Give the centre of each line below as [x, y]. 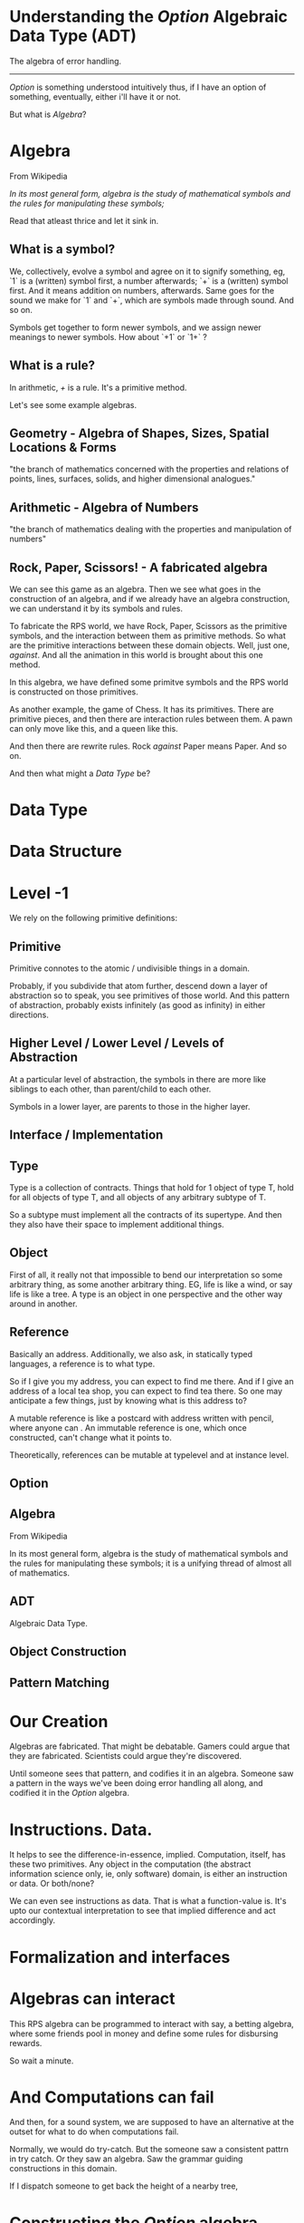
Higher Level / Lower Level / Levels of [117, 1043]
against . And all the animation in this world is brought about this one [137, 655]
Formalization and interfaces [120, 1957]
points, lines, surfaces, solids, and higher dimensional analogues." [133, 479]
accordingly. [33, 1920]
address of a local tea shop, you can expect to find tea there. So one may [146, 1391]
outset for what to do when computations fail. [94, 2131]
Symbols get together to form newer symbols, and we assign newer [136, 327]
